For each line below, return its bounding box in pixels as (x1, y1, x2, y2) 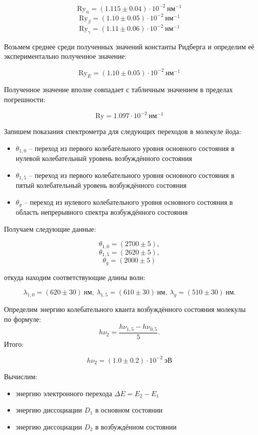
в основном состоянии (95, 405, 163, 415)
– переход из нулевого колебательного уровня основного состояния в (24, 196, 233, 207)
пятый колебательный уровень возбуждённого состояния (15, 180, 187, 190)
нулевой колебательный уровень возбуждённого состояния (15, 153, 192, 163)
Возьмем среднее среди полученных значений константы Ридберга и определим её (4, 41, 255, 51)
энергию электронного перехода (15, 388, 112, 398)
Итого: (4, 338, 24, 349)
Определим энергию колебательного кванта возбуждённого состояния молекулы (4, 304, 246, 314)
